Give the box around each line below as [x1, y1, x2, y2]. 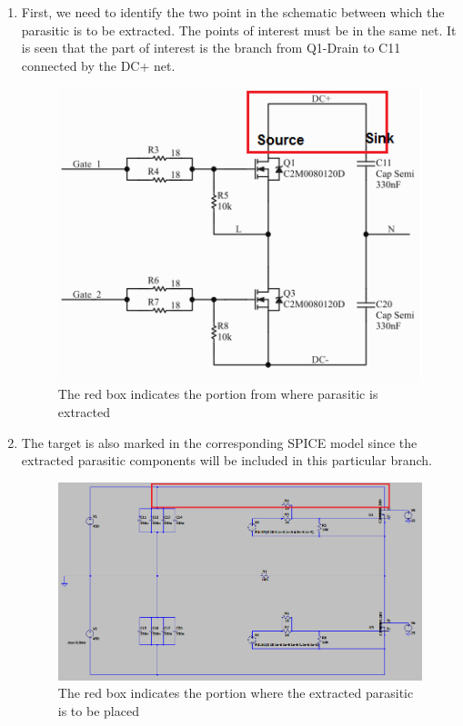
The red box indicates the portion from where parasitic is [57, 384, 378, 403]
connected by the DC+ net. [21, 55, 176, 75]
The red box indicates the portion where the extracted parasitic [57, 683, 414, 702]
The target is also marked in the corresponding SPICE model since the [21, 433, 418, 452]
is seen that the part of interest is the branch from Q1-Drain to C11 [21, 38, 401, 57]
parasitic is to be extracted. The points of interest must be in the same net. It [21, 20, 457, 39]
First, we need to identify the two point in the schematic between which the [21, 3, 445, 21]
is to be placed [57, 701, 139, 721]
